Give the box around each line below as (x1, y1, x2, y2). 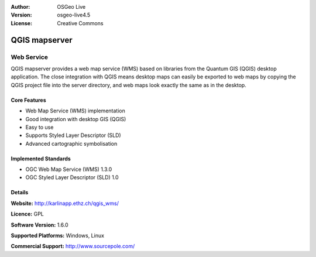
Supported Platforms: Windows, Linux (11, 232, 105, 239)
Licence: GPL (11, 211, 44, 218)
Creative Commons (57, 19, 104, 26)
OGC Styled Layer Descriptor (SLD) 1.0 (25, 174, 119, 181)
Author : (11, 4, 30, 10)
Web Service (11, 53, 49, 61)
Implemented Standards (11, 155, 71, 162)
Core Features (11, 97, 46, 104)
